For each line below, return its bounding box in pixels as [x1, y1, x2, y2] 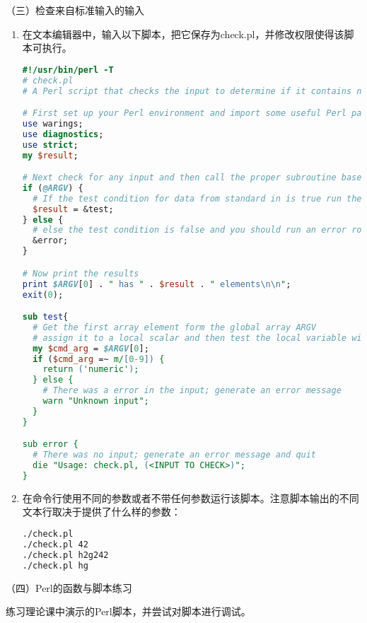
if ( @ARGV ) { [22, 182, 83, 193]
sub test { [22, 312, 69, 322]
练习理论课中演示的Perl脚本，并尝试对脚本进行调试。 [6, 604, 251, 619]
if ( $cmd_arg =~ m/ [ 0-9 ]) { [33, 354, 165, 364]
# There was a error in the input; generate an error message [42, 385, 342, 396]
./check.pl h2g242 [22, 549, 109, 560]
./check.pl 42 [22, 539, 88, 549]
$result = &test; [33, 204, 114, 214]
